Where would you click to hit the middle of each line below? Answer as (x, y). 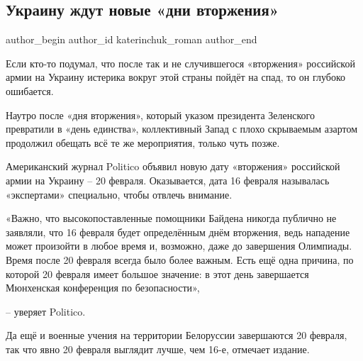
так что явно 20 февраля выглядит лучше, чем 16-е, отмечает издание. (158, 349)
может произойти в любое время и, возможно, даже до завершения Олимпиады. (179, 246)
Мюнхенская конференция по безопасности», (103, 288)
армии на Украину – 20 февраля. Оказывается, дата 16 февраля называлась (168, 180)
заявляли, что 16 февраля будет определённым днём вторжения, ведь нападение (178, 232)
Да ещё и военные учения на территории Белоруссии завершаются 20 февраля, (177, 335)
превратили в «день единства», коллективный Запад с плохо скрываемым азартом (182, 129)
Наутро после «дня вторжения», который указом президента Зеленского (160, 115)
